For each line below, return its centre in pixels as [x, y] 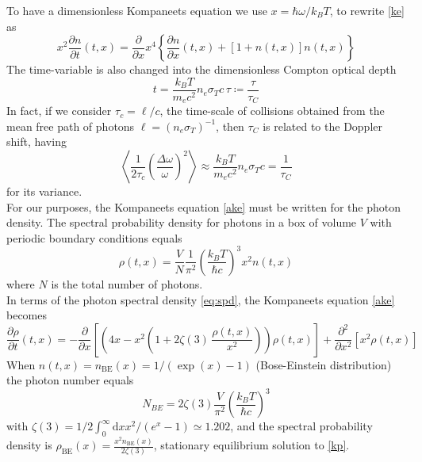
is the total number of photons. [127, 283]
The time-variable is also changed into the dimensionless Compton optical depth [201, 69]
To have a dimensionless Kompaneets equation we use [137, 10]
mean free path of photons [71, 126]
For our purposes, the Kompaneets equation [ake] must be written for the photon [203, 206]
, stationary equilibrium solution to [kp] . [251, 445]
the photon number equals [70, 380]
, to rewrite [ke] [367, 10]
